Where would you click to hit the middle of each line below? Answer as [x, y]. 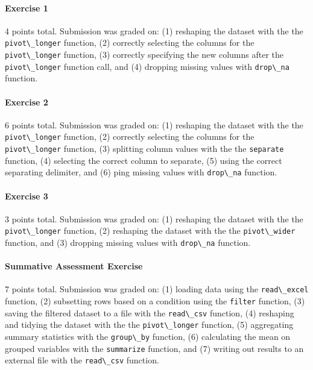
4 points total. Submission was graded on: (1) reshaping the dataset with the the [154, 30]
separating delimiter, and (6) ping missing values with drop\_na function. [141, 172]
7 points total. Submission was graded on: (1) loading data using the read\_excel [157, 289]
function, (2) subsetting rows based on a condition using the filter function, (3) [155, 301]
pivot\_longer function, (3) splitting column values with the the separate [144, 148]
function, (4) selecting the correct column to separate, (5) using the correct [144, 160]
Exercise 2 [27, 102]
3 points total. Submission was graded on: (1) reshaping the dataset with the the [154, 218]
